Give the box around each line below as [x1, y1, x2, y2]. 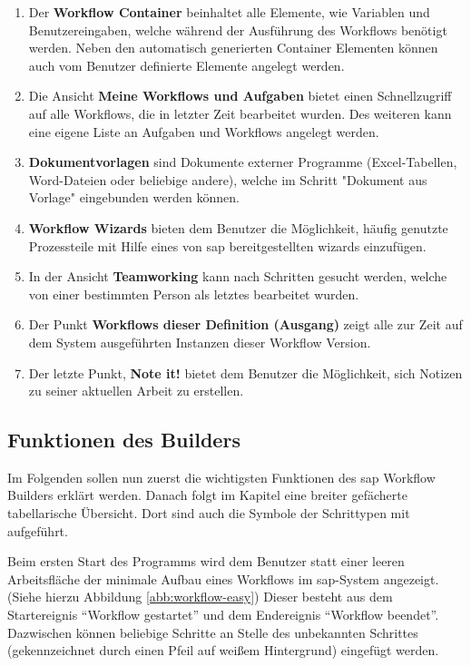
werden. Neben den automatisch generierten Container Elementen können [28, 38, 438, 57]
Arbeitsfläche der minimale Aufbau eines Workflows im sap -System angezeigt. [7, 569, 439, 588]
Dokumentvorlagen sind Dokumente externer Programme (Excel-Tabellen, [28, 152, 457, 171]
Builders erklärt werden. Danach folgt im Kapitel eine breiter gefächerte [7, 485, 407, 504]
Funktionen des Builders [7, 426, 240, 454]
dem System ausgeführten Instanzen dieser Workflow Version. [28, 332, 371, 351]
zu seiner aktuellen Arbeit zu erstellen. [28, 381, 244, 400]
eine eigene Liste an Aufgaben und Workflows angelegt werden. [28, 122, 379, 141]
